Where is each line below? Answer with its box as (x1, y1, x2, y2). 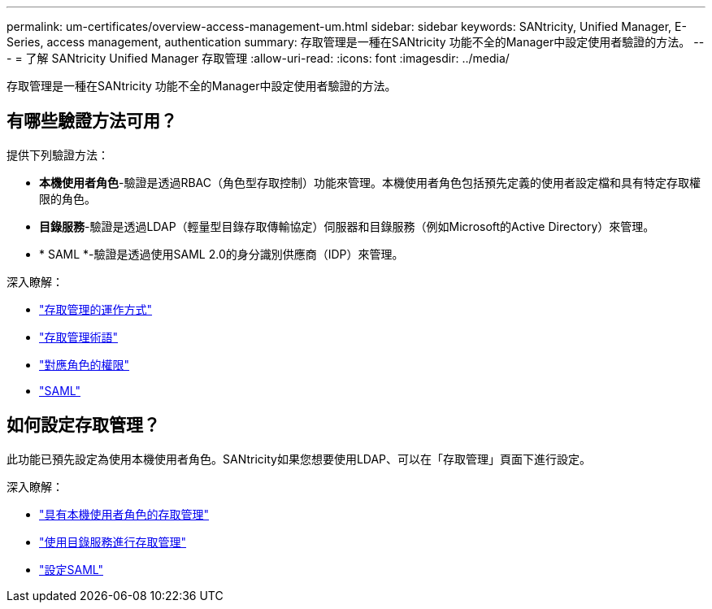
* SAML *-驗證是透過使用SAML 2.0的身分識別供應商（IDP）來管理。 (39, 246, 404, 261)
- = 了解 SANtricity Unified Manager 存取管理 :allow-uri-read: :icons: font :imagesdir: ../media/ (7, 51, 510, 65)
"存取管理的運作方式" (39, 302, 153, 316)
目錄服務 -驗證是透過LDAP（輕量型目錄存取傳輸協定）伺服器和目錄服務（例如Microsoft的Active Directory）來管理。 (39, 219, 655, 233)
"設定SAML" (39, 562, 103, 576)
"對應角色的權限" (39, 357, 130, 372)
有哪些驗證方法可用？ (7, 111, 177, 132)
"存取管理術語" (39, 329, 119, 344)
